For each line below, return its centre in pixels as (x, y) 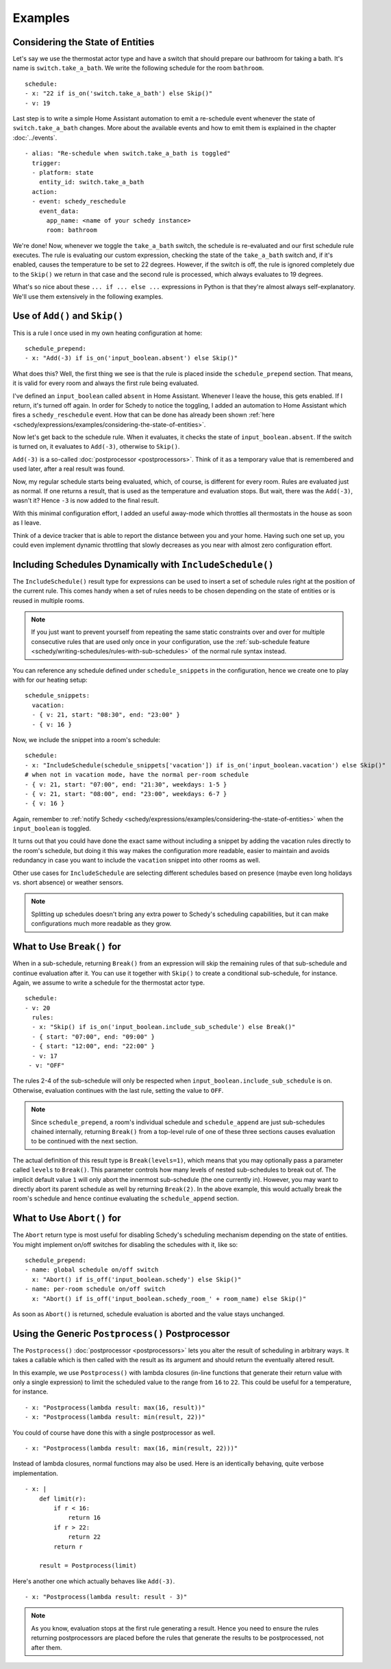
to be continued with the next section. (85, 1141)
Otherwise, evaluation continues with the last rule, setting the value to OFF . (118, 1090)
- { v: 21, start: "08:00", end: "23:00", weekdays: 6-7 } (126, 794)
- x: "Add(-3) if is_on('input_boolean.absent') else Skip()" (131, 358)
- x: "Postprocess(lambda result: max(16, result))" (115, 1407)
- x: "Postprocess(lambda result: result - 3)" (106, 1597)
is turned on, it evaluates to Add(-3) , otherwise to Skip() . (96, 447)
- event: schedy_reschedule (79, 201)
